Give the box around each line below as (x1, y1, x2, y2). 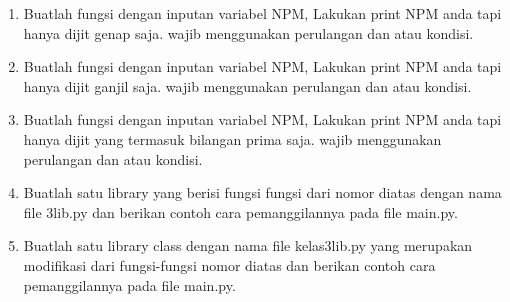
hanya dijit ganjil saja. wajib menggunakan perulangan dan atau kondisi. (23, 75, 472, 96)
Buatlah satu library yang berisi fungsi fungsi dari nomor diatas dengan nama (23, 182, 502, 203)
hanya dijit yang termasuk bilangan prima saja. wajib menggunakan (23, 128, 442, 149)
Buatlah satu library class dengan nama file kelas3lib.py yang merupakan (23, 235, 473, 256)
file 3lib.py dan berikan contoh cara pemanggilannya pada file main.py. (23, 201, 458, 222)
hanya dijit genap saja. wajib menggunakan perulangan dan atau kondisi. (23, 22, 474, 43)
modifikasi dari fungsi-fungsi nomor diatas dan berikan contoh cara (23, 254, 436, 275)
